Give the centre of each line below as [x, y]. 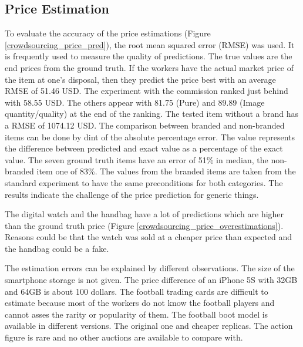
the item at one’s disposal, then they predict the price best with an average [140, 79]
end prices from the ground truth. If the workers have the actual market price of [149, 67]
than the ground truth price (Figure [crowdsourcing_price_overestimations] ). [144, 225]
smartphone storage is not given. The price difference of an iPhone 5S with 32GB [151, 280]
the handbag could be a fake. [57, 248]
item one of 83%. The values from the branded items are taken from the [166, 171]
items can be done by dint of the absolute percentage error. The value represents [150, 137]
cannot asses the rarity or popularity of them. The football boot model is [137, 314]
